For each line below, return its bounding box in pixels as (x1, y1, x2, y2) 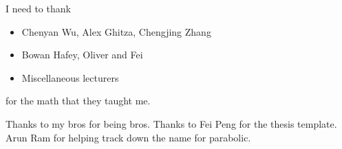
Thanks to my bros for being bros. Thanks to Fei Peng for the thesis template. (6, 116, 337, 130)
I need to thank (6, 1, 71, 15)
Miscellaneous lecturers (21, 70, 119, 84)
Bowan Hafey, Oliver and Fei (21, 47, 143, 62)
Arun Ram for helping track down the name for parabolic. (6, 130, 251, 144)
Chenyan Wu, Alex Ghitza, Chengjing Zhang (21, 24, 211, 38)
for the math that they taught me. (6, 93, 151, 108)
